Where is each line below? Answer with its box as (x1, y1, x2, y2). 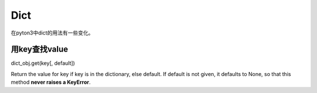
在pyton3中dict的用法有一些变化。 (11, 29, 94, 36)
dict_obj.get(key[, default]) (11, 60, 76, 67)
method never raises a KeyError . (11, 79, 91, 86)
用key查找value (11, 44, 69, 54)
